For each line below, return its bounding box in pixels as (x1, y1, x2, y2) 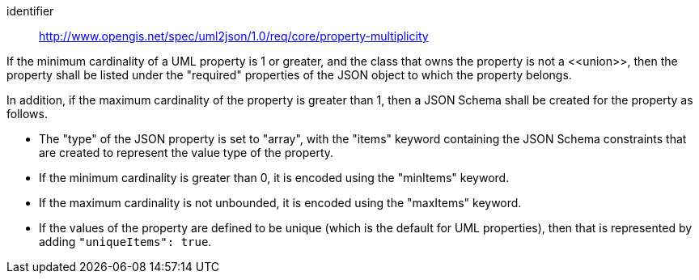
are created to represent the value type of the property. (39, 146, 334, 159)
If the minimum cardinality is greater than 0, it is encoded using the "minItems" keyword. (39, 171, 510, 185)
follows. (6, 107, 48, 121)
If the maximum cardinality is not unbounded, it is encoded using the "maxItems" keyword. (39, 196, 522, 210)
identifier (6, 4, 54, 18)
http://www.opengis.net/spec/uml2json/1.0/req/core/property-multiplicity (39, 29, 429, 43)
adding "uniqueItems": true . (39, 235, 212, 248)
